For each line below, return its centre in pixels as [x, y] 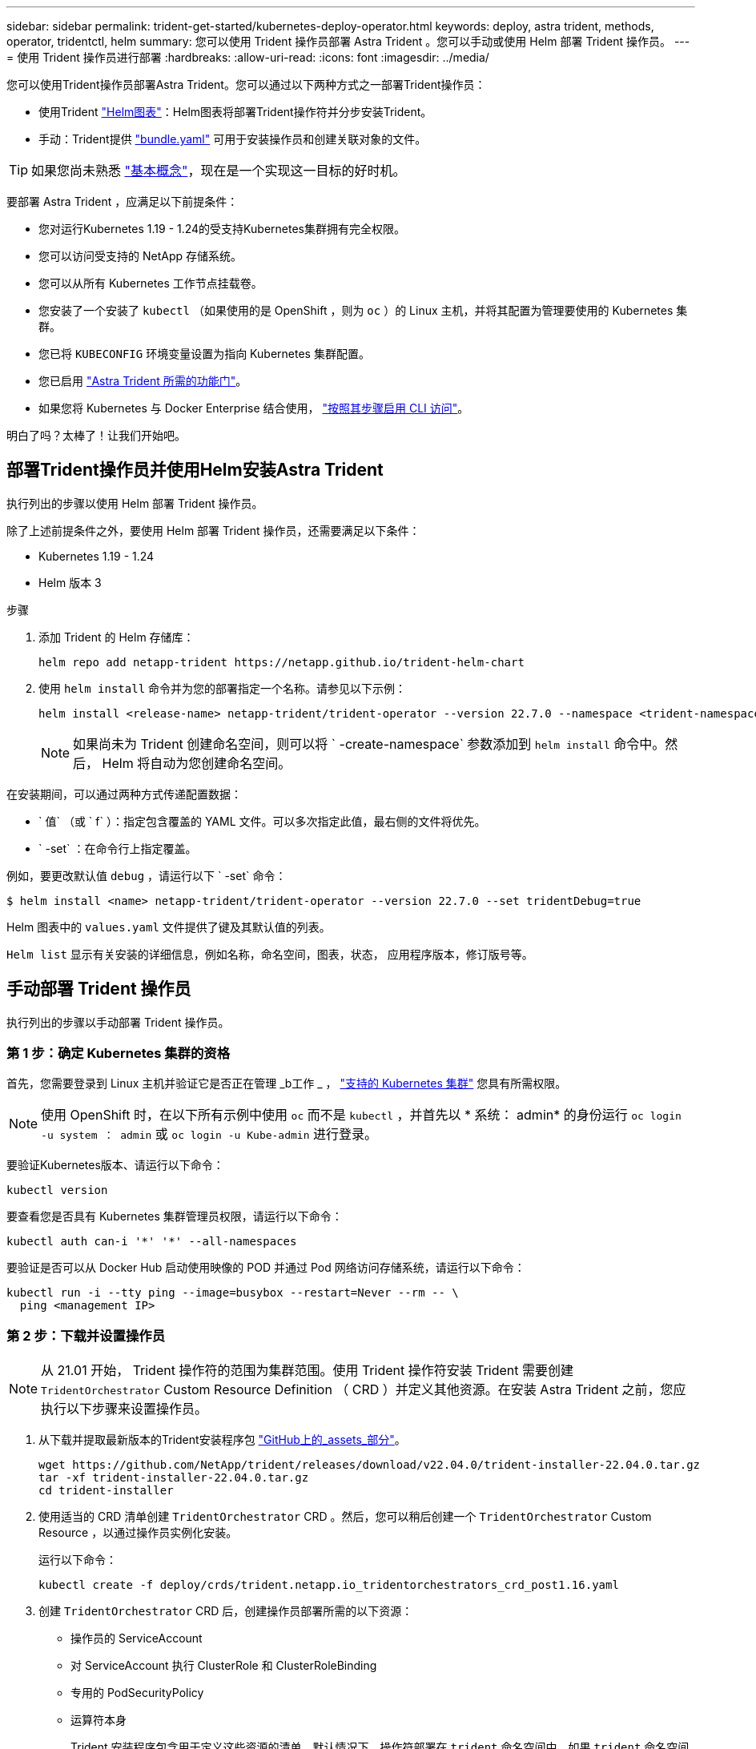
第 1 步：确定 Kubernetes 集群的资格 [119, 1053]
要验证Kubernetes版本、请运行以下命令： [115, 1165]
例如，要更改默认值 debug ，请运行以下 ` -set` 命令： [147, 875]
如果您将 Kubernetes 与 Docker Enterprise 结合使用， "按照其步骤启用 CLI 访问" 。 [254, 408]
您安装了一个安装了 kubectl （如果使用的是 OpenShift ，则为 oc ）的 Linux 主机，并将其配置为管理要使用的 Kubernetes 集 [363, 310]
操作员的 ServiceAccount [137, 1638]
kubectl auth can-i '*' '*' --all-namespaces [152, 1242]
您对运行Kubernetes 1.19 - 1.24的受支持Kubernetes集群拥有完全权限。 [222, 229]
